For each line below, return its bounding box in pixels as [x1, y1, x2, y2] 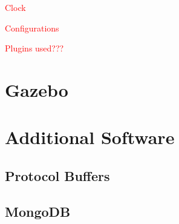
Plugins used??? [5, 42, 64, 54]
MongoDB [5, 202, 71, 220]
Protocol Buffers [5, 166, 110, 185]
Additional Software [5, 125, 175, 150]
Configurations [5, 21, 59, 34]
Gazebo [5, 77, 68, 102]
